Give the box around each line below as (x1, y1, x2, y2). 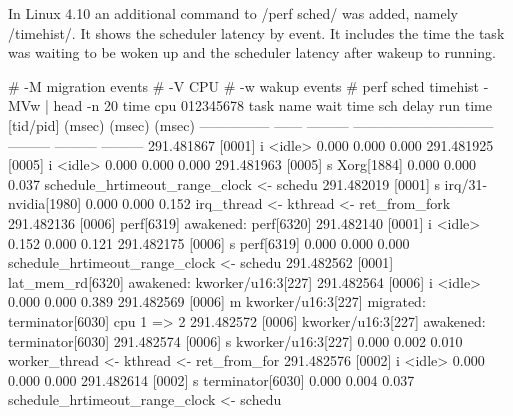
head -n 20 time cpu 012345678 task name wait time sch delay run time (53, 95, 492, 116)
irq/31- (444, 173, 488, 194)
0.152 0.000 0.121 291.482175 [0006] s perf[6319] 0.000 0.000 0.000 (8, 232, 410, 253)
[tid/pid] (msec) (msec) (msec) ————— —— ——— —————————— (8, 114, 494, 135)
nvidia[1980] (8, 193, 82, 214)
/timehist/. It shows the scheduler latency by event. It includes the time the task (8, 22, 505, 43)
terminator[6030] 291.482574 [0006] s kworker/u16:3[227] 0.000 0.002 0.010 (8, 330, 463, 351)
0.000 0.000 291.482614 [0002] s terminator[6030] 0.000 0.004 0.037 (8, 369, 415, 390)
